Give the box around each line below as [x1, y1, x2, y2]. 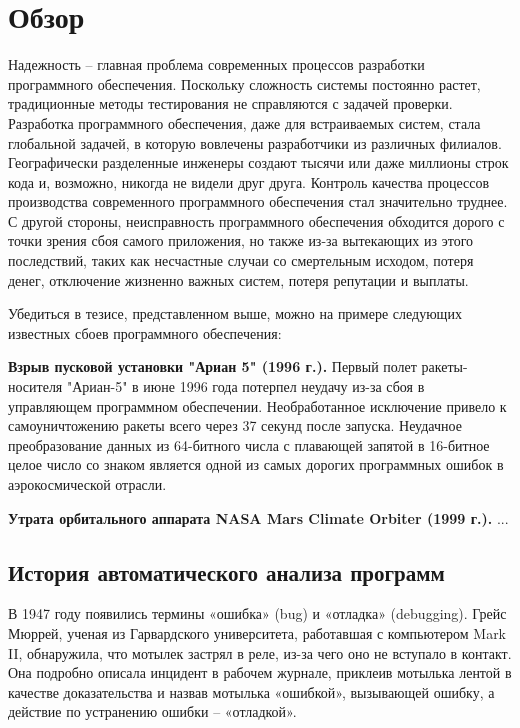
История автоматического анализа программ [8, 556, 445, 587]
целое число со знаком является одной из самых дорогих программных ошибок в [8, 454, 504, 475]
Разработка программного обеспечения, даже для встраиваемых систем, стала [8, 112, 481, 133]
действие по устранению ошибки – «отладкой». [8, 701, 297, 722]
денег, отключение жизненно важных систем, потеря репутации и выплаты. [8, 269, 469, 290]
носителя [8, 376, 63, 397]
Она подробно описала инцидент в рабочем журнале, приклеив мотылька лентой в [8, 662, 512, 683]
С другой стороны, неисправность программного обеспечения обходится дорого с [8, 210, 505, 231]
